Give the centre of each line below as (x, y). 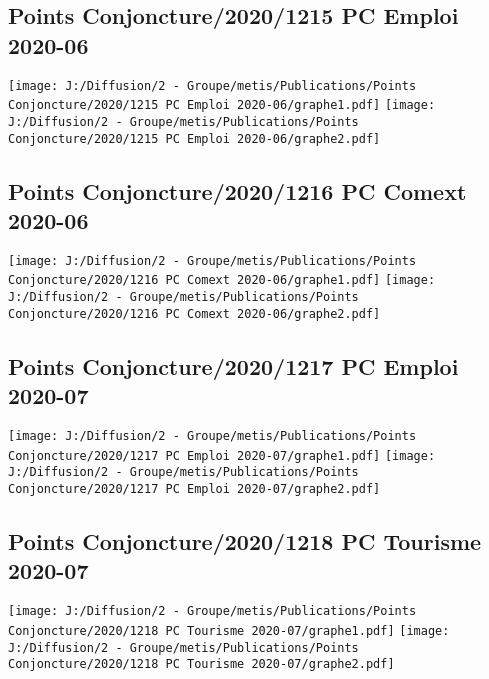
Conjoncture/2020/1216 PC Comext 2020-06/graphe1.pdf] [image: (222, 280)
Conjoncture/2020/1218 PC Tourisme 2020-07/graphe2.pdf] (201, 664)
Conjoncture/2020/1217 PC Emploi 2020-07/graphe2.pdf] (194, 489)
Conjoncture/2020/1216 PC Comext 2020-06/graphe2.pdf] (194, 313)
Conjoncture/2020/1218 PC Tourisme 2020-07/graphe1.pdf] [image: (229, 630)
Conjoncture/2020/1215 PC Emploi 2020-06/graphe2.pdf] (194, 138)
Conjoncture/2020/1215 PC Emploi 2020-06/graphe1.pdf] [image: (222, 105)
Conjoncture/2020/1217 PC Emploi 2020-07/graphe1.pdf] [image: (222, 455)
